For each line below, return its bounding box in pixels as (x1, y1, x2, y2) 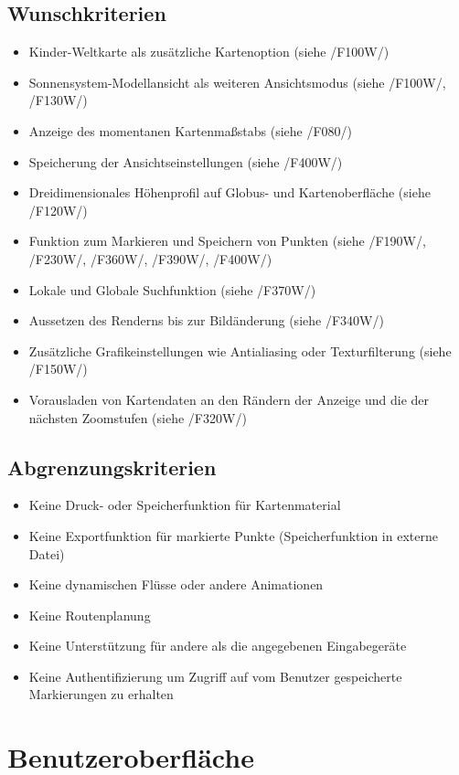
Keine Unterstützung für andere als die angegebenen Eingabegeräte (28, 636, 407, 655)
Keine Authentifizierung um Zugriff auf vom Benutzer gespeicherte (28, 666, 402, 685)
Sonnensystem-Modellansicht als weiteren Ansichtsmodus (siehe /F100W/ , (28, 72, 446, 91)
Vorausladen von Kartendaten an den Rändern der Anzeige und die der (28, 389, 430, 409)
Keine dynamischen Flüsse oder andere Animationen (28, 575, 324, 594)
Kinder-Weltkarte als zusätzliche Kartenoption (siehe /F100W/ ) (28, 42, 390, 61)
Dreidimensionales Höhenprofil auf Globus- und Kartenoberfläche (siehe (28, 183, 431, 202)
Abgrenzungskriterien (7, 452, 217, 481)
